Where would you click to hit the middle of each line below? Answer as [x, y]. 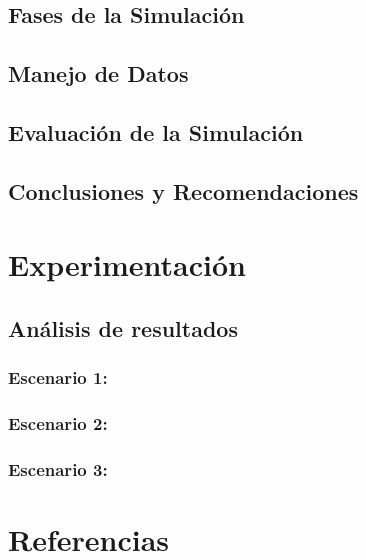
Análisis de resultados [123, 327]
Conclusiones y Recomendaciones [183, 190]
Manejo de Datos [98, 73]
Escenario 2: [58, 423]
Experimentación [127, 264]
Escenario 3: [58, 468]
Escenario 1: [58, 377]
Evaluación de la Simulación [156, 131]
